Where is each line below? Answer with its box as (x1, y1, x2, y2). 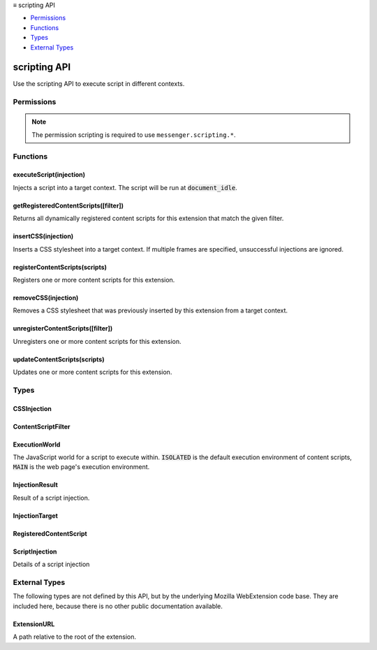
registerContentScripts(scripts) (13, 263, 108, 271)
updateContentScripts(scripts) (13, 355, 105, 363)
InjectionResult (13, 481, 59, 489)
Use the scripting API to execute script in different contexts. (13, 80, 185, 88)
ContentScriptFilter (13, 422, 71, 431)
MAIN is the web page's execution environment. (13, 463, 150, 471)
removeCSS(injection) (13, 294, 79, 302)
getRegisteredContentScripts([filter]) (13, 201, 124, 210)
